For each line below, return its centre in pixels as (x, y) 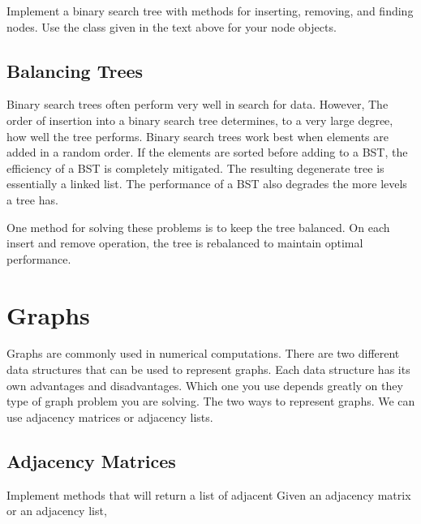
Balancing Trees (75, 70)
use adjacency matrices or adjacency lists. (110, 417)
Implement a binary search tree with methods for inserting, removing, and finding (210, 11)
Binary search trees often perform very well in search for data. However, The (198, 104)
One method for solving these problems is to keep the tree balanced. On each (198, 227)
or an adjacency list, (57, 511)
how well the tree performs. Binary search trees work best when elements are (198, 136)
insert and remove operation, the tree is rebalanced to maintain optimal (185, 243)
